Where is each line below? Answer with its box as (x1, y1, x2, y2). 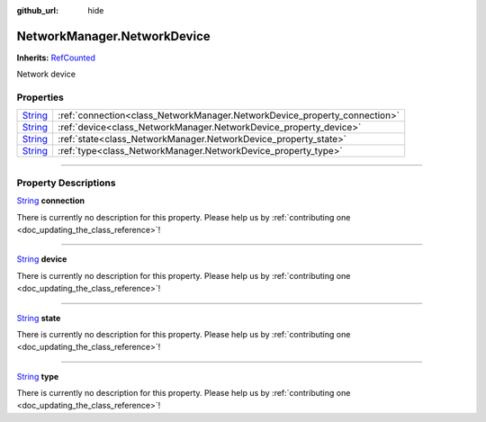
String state (16, 312, 61, 323)
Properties (16, 91, 65, 103)
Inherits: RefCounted (16, 52, 96, 63)
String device (16, 254, 67, 265)
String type (16, 371, 59, 382)
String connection (16, 195, 85, 206)
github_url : (16, 5, 58, 15)
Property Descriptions (16, 176, 116, 189)
